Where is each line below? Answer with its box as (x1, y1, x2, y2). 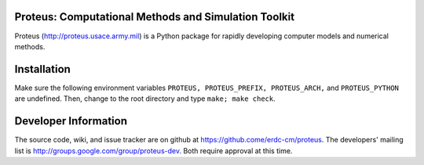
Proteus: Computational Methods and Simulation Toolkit (14, 10, 294, 23)
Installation (14, 63, 71, 76)
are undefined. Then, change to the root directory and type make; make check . (14, 94, 276, 103)
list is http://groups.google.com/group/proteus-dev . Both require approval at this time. (14, 145, 293, 156)
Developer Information (14, 114, 128, 128)
